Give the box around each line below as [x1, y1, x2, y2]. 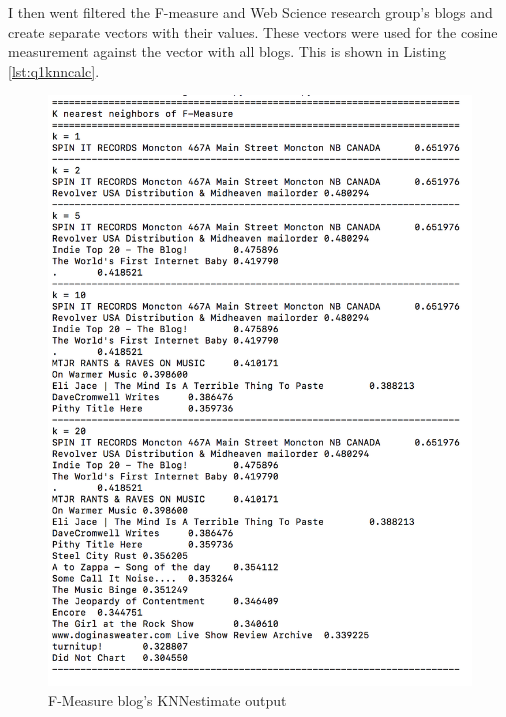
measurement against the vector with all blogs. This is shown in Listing [8, 41, 446, 62]
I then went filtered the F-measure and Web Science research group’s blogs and [8, 2, 493, 22]
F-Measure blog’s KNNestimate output [48, 689, 287, 710]
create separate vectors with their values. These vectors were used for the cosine [8, 21, 498, 42]
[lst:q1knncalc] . [8, 60, 100, 81]
